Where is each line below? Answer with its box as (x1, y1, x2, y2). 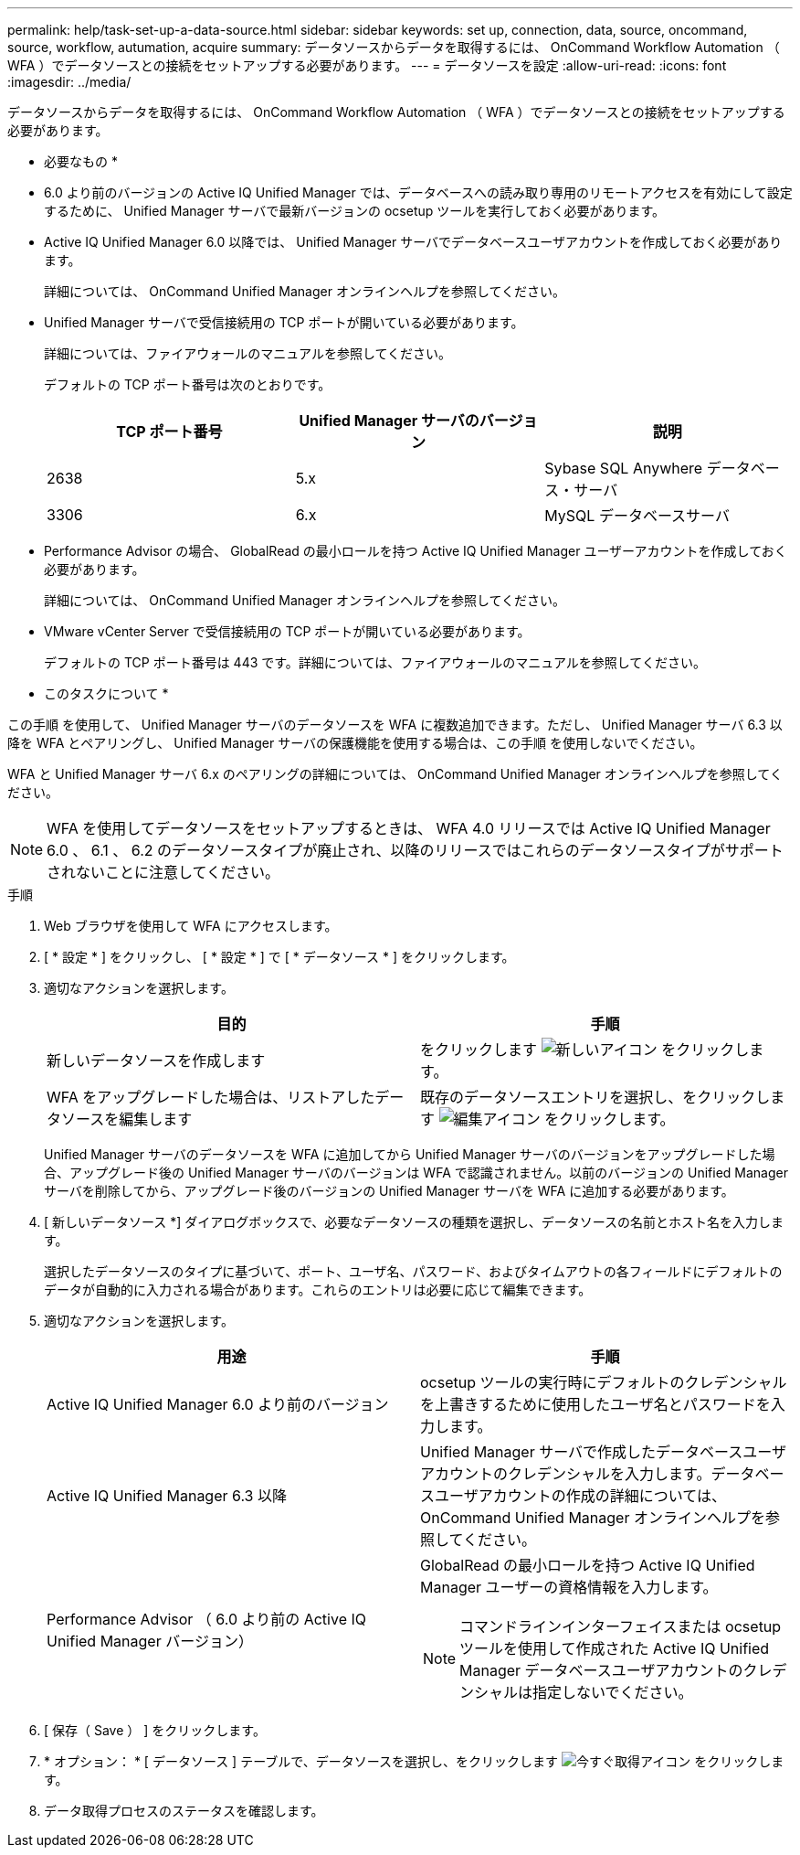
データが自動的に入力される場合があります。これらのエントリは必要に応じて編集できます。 (44, 1282, 592, 1297)
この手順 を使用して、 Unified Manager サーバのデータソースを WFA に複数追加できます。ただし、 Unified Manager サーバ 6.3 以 (7, 717, 783, 732)
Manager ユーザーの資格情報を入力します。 (420, 1578, 718, 1596)
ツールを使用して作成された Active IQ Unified (459, 1639, 770, 1658)
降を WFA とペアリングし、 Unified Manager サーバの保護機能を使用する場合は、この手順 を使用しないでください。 (7, 735, 703, 751)
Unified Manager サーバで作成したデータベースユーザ (420, 1443, 786, 1461)
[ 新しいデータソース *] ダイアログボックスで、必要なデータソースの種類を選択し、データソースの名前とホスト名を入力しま (44, 1214, 784, 1230)
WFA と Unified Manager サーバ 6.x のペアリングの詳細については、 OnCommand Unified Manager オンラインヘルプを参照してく (7, 766, 783, 782)
